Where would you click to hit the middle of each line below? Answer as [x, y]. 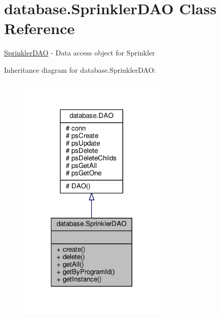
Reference [39, 28]
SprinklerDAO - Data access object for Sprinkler [80, 53]
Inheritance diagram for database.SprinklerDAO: [80, 69]
